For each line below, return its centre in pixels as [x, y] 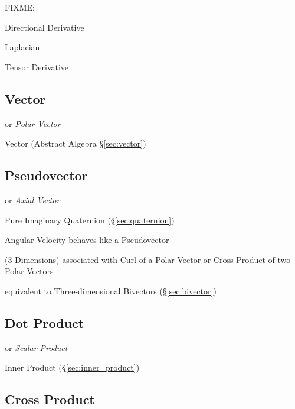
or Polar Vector [33, 123]
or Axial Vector [32, 199]
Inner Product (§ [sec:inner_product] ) [72, 367]
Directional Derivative [45, 27]
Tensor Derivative [37, 66]
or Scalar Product [36, 347]
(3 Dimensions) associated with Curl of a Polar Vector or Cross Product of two [148, 259]
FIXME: [20, 7]
